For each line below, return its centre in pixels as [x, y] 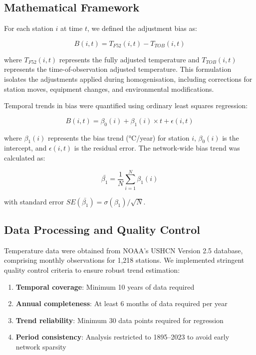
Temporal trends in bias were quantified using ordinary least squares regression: [126, 105]
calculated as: [25, 157]
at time [71, 28]
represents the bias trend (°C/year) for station [119, 137]
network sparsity [41, 347]
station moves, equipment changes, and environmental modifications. [109, 89]
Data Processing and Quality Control [102, 230]
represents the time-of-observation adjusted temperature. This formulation [118, 69]
